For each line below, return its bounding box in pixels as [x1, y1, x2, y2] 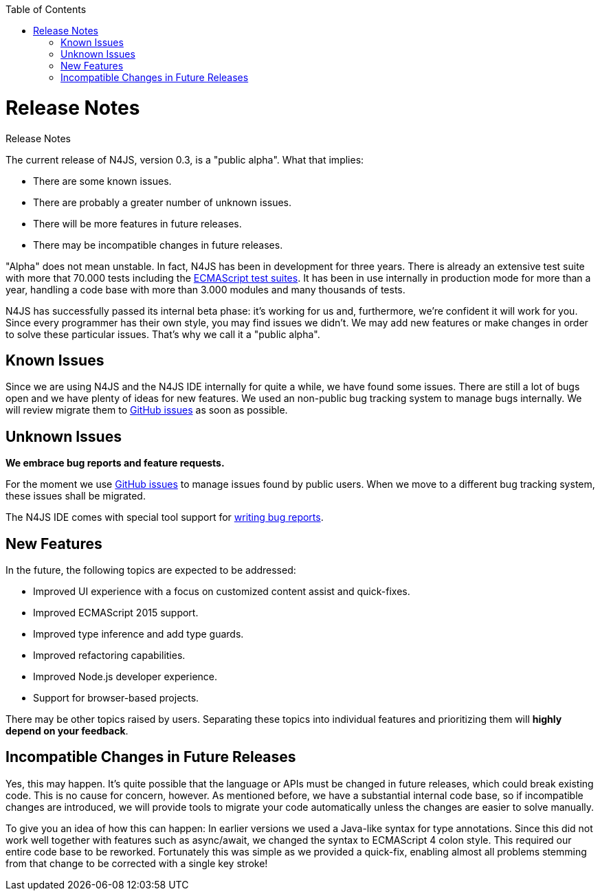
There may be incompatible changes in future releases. [33, 238, 283, 251]
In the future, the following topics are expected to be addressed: [5, 564, 296, 576]
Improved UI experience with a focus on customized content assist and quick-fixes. [33, 585, 410, 598]
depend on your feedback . [5, 725, 129, 737]
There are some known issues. [33, 175, 172, 187]
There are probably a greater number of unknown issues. [33, 196, 292, 208]
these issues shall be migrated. [5, 490, 146, 502]
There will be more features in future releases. [33, 217, 242, 229]
